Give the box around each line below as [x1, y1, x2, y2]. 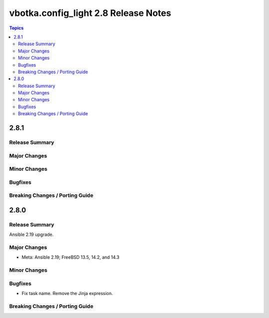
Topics [9, 25, 24, 31]
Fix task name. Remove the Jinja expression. [21, 291, 113, 297]
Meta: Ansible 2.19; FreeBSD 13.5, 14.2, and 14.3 [21, 254, 120, 260]
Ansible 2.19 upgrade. [9, 232, 54, 238]
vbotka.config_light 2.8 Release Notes [9, 7, 171, 18]
